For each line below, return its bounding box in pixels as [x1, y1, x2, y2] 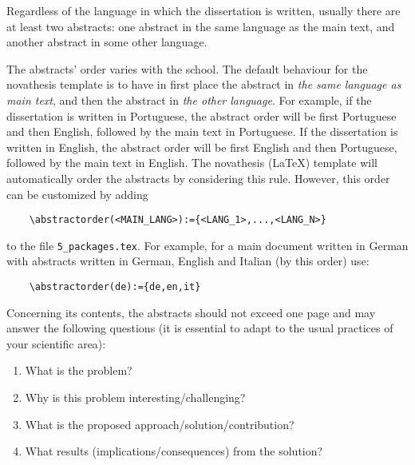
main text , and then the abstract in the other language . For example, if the [6, 91, 372, 108]
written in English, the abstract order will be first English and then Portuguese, [6, 138, 397, 155]
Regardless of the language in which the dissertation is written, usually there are [6, 2, 401, 18]
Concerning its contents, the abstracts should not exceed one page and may [6, 304, 376, 320]
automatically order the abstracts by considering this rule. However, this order [6, 169, 390, 186]
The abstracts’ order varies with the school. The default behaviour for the [6, 60, 368, 77]
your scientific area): [6, 335, 106, 352]
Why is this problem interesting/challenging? [25, 389, 246, 406]
